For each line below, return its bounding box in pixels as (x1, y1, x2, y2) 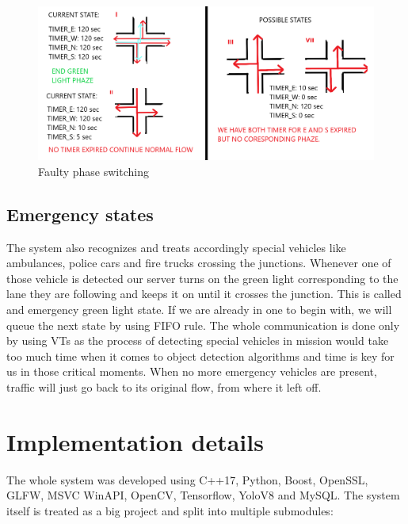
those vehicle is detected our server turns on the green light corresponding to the (6, 270, 398, 286)
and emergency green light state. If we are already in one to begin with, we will (6, 300, 392, 317)
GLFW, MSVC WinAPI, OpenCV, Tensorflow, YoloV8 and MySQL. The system (6, 487, 400, 503)
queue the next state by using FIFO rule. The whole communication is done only (6, 316, 400, 333)
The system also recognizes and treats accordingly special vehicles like (6, 239, 346, 255)
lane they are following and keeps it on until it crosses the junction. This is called (6, 285, 402, 302)
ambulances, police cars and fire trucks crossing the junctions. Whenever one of (6, 254, 391, 271)
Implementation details (6, 425, 264, 457)
